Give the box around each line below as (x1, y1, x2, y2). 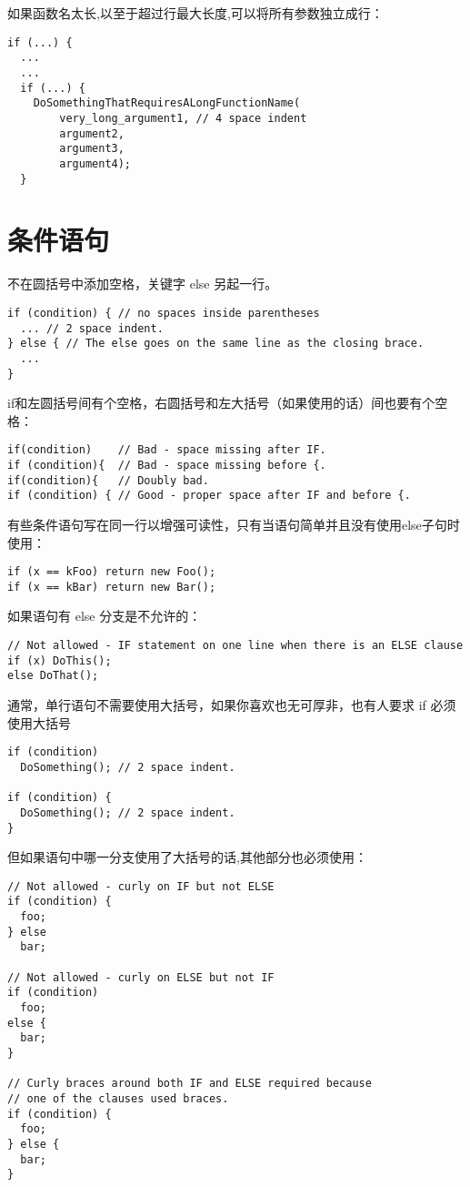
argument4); (59, 157, 132, 170)
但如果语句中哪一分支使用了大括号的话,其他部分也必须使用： (7, 847, 367, 867)
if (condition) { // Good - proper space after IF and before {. (7, 489, 411, 502)
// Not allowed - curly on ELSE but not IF (7, 970, 275, 984)
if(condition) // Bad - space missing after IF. (7, 443, 326, 457)
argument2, (59, 127, 125, 140)
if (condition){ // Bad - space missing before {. (7, 459, 326, 472)
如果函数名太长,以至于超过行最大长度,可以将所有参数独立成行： (7, 4, 384, 22)
